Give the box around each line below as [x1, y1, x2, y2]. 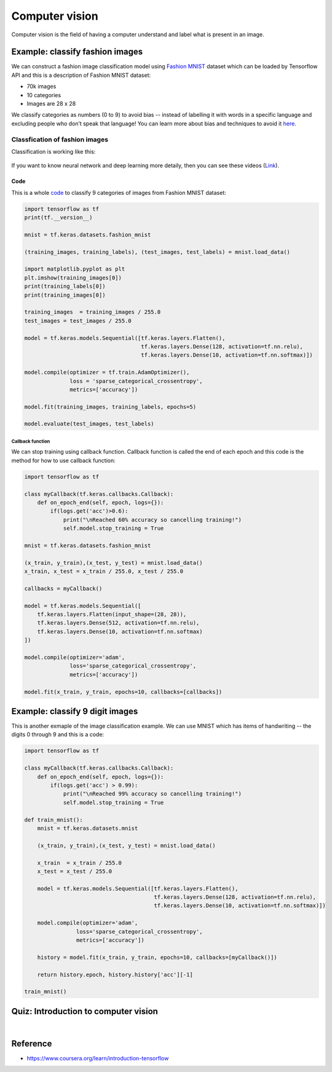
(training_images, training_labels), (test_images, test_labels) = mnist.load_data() [24, 248, 290, 255]
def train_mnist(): [24, 816, 83, 823]
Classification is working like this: [11, 148, 96, 155]
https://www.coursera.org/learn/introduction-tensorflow [26, 1054, 169, 1062]
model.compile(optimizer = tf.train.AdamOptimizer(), [24, 369, 190, 376]
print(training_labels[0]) [24, 283, 106, 290]
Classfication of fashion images [11, 135, 109, 144]
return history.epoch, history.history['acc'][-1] [37, 971, 193, 978]
